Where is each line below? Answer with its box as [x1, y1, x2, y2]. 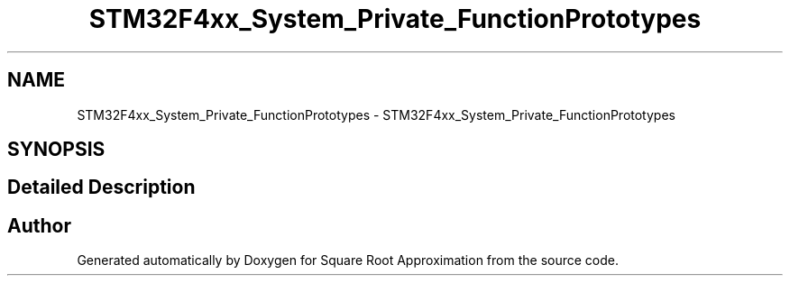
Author [7, 214, 71, 237]
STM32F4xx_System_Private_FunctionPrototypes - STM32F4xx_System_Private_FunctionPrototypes [77, 106, 675, 123]
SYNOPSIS [7, 138, 106, 161]
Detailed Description [7, 176, 196, 199]
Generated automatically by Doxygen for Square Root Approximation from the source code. [77, 252, 619, 269]
